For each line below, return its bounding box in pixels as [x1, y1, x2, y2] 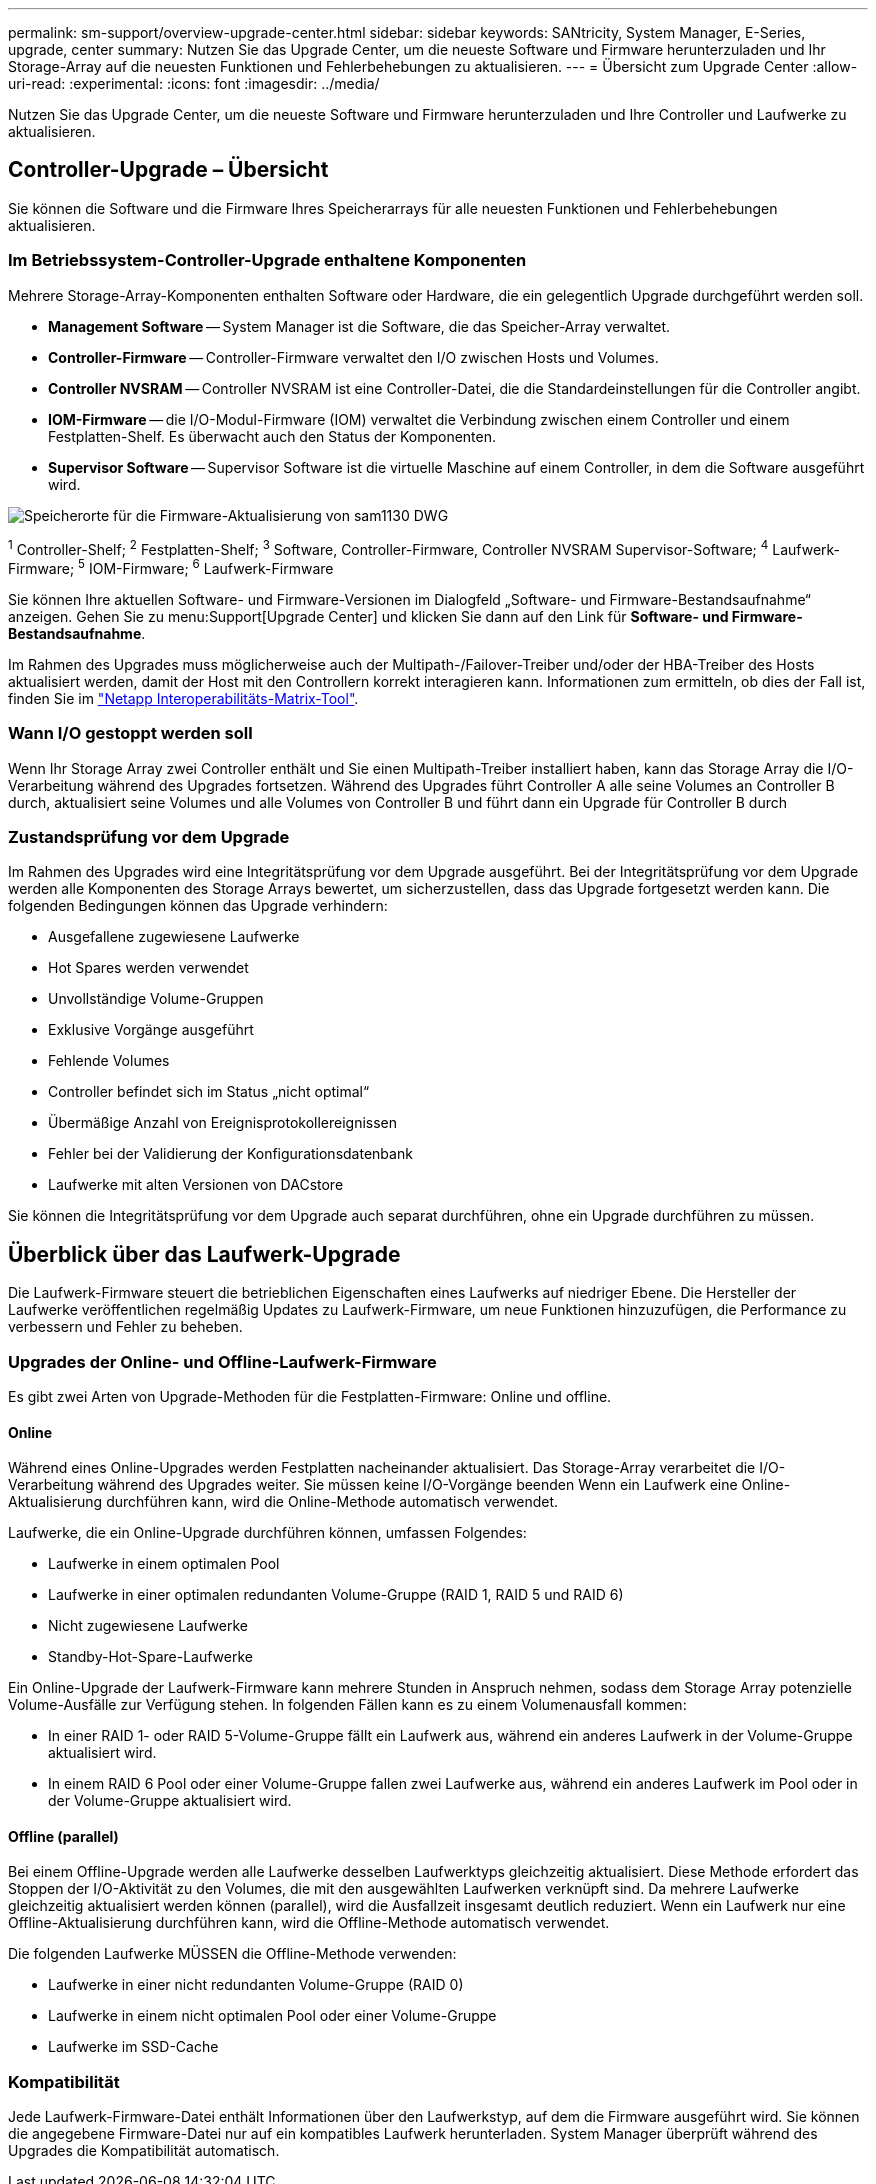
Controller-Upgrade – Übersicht [8, 157, 329, 183]
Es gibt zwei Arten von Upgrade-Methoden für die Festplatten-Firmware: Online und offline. [8, 1388, 612, 1405]
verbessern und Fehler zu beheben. [8, 1318, 243, 1336]
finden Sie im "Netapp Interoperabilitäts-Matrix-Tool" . [8, 689, 359, 707]
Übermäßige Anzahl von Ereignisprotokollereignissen [48, 1114, 398, 1132]
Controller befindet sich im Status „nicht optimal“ [48, 1083, 370, 1101]
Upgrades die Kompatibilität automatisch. [8, 2142, 280, 2160]
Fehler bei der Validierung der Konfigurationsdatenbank [48, 1145, 413, 1163]
